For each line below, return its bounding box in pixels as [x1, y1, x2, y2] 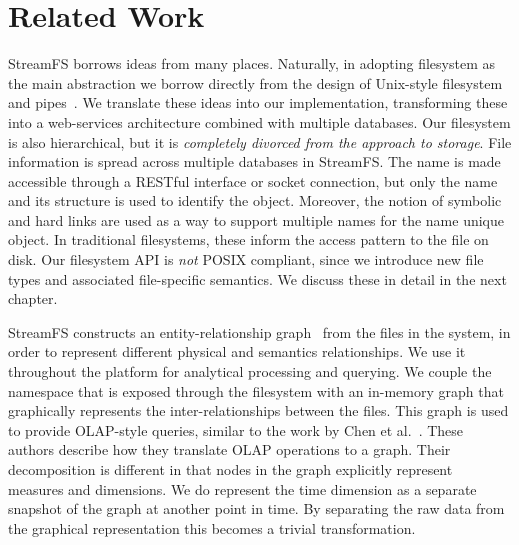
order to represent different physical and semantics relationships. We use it [8, 341, 466, 362]
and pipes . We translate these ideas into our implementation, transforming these [8, 92, 508, 113]
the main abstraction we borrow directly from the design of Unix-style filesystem [8, 72, 503, 93]
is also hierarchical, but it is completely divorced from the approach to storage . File [8, 131, 512, 152]
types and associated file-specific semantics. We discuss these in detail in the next [8, 268, 507, 289]
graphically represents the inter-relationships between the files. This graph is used [8, 400, 509, 421]
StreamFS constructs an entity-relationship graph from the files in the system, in [8, 321, 511, 342]
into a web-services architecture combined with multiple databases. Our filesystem [8, 111, 511, 132]
